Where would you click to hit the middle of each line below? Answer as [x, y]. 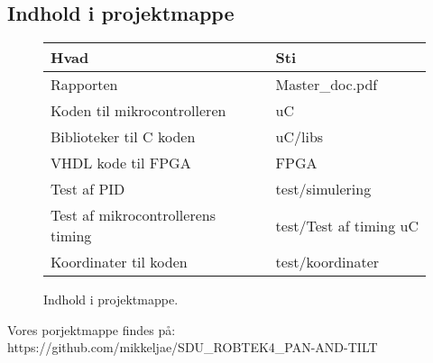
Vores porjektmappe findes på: [92, 329]
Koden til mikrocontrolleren [138, 111]
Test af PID [88, 189]
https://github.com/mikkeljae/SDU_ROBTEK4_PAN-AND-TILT [193, 347]
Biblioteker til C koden [123, 137]
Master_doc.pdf [327, 85]
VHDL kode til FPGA [121, 163]
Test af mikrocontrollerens [133, 215]
